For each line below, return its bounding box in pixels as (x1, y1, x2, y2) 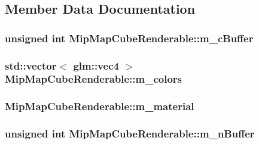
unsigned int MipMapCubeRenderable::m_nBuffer (5, 126, 255, 141)
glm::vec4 (73, 58, 119, 73)
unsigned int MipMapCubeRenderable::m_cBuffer (5, 30, 254, 45)
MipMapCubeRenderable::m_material (5, 99, 194, 114)
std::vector (5, 58, 57, 73)
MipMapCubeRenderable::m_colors (5, 71, 182, 86)
